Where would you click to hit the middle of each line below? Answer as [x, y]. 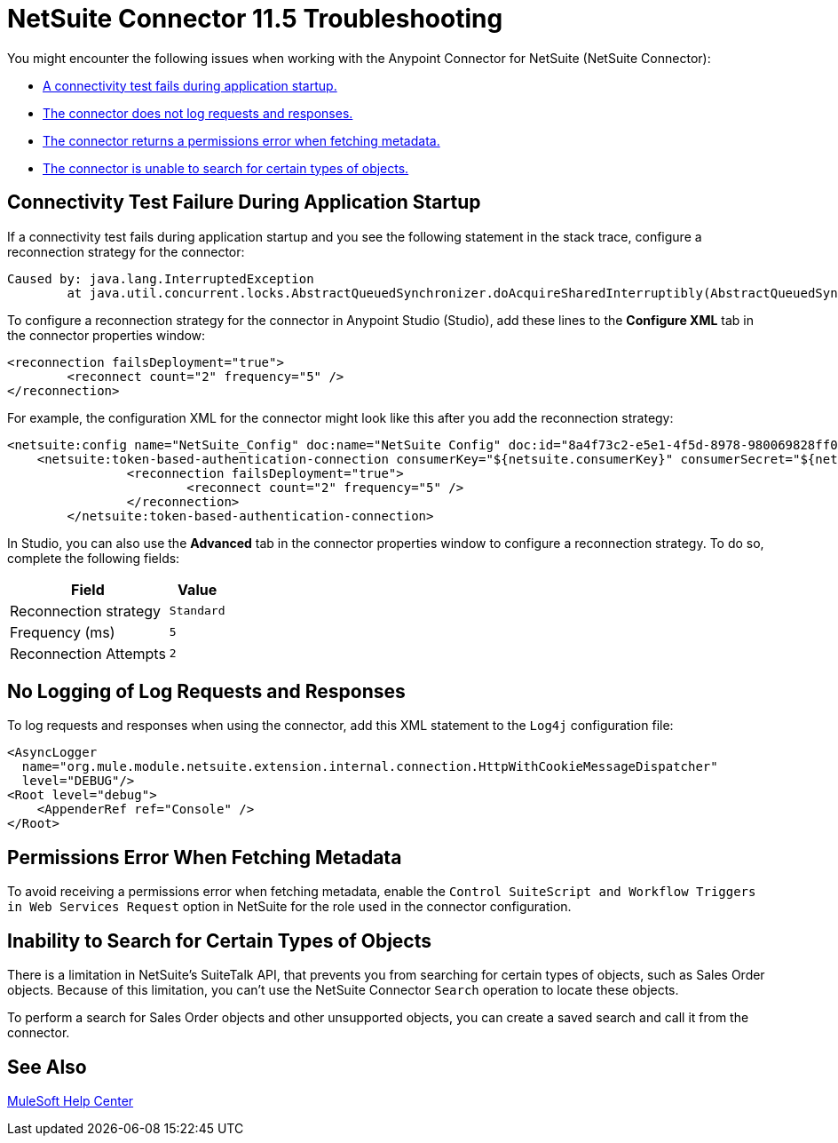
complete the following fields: [94, 558]
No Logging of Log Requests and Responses [206, 692]
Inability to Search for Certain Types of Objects [220, 941]
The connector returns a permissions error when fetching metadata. [241, 140]
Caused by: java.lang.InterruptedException [161, 278]
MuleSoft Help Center [71, 1100]
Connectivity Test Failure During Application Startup [244, 202]
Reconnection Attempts [88, 653]
